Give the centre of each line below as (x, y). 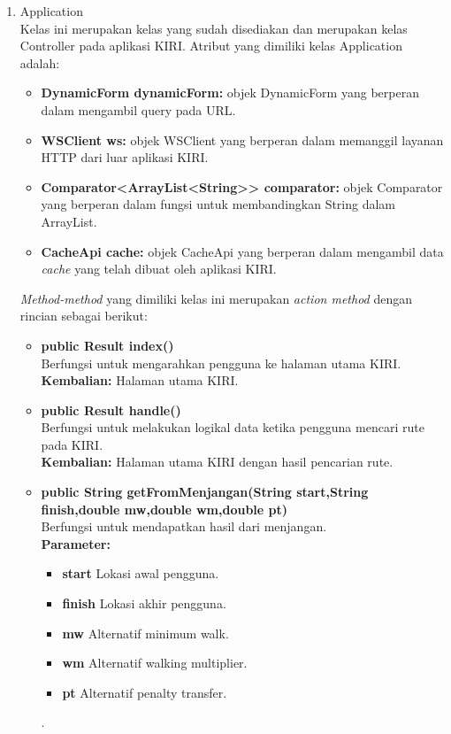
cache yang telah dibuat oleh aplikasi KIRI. (159, 269)
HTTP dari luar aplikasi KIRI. (125, 157)
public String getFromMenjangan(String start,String (205, 492)
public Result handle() (111, 409)
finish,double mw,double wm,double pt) (164, 509)
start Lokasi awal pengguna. (141, 573)
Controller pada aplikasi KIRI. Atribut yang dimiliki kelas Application (211, 46)
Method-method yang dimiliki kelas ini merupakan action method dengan (216, 298)
